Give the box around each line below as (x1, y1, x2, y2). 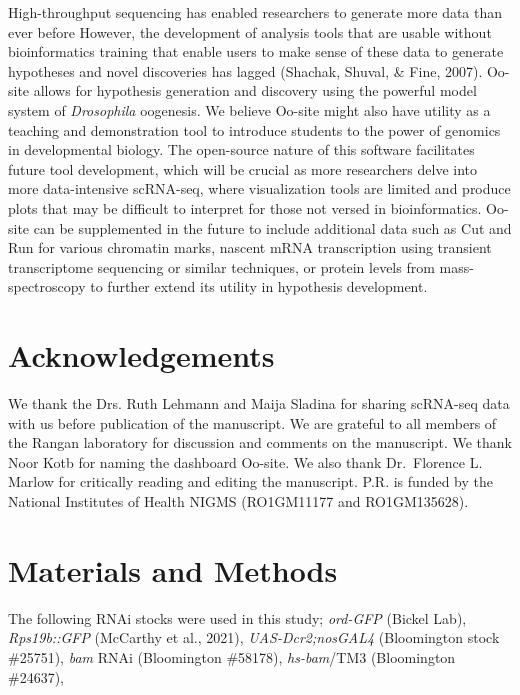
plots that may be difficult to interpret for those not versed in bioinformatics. (8, 197, 482, 218)
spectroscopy (8, 276, 86, 297)
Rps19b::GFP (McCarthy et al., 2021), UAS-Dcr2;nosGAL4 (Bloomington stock (8, 627, 500, 648)
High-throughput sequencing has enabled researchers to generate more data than (8, 2, 503, 22)
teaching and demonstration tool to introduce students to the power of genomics (8, 119, 501, 140)
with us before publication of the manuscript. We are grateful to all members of (8, 412, 497, 433)
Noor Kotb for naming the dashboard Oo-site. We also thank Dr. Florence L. (8, 451, 483, 472)
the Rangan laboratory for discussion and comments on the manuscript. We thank (8, 432, 512, 453)
